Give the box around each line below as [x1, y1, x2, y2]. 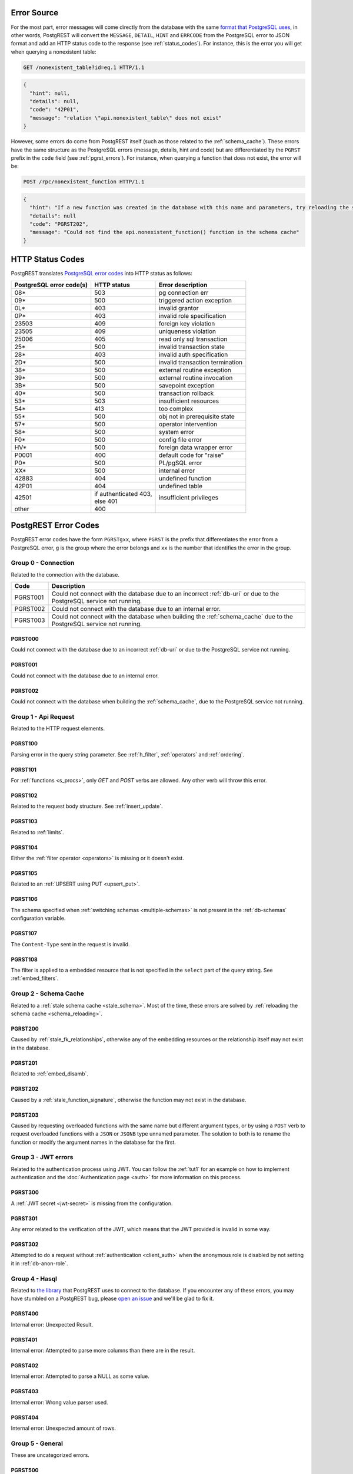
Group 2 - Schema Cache [11, 989, 85, 998]
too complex [159, 404, 194, 413]
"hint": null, [29, 90, 71, 97]
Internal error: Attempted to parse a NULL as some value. [11, 1373, 149, 1380]
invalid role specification [159, 311, 227, 320]
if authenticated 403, [94, 489, 152, 498]
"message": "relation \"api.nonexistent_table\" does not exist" [29, 114, 222, 121]
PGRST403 [11, 1388, 39, 1395]
